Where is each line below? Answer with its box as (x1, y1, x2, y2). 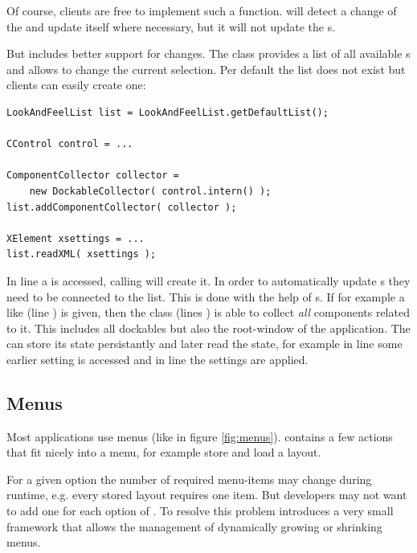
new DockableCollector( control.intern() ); (29, 185, 272, 197)
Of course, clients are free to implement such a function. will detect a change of (6, 2, 397, 18)
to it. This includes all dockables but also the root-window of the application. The (6, 319, 411, 336)
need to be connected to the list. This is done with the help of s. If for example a (6, 288, 405, 305)
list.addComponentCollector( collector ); (6, 201, 237, 213)
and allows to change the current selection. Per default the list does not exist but (6, 60, 406, 77)
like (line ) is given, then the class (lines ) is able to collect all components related (6, 304, 410, 321)
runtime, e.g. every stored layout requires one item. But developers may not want (6, 486, 407, 503)
